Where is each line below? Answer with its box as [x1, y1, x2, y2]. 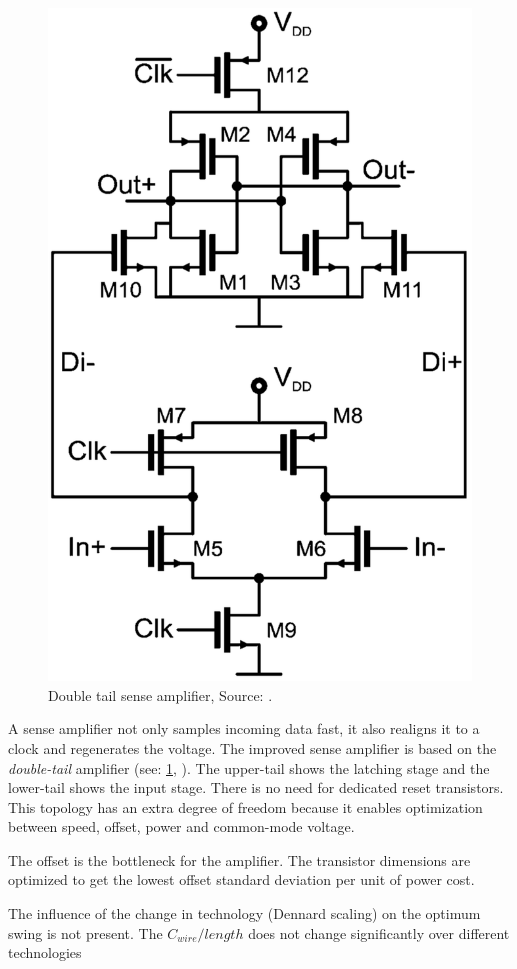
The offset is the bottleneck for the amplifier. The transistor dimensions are [8, 849, 471, 870]
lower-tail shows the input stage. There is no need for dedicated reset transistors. [8, 777, 504, 798]
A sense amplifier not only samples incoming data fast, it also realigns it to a [8, 718, 480, 739]
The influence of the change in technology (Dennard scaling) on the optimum [8, 903, 481, 924]
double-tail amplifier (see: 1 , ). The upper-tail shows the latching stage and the [8, 757, 490, 778]
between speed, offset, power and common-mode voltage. [8, 816, 355, 837]
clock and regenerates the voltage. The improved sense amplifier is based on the [8, 737, 497, 758]
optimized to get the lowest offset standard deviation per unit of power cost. [8, 869, 475, 890]
